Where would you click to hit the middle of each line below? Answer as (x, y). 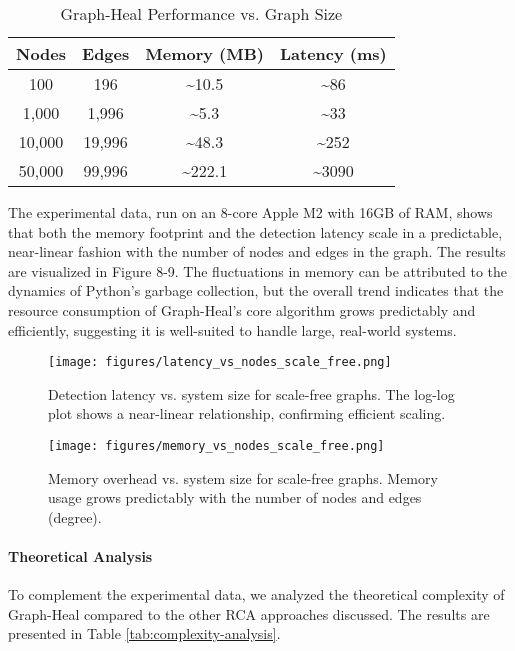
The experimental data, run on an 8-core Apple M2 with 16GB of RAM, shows (250, 212)
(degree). (75, 516)
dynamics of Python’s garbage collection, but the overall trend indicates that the (256, 290)
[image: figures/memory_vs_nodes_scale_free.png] (216, 446)
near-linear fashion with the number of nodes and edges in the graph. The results (257, 251)
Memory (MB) (204, 53)
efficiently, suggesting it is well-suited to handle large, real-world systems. (232, 329)
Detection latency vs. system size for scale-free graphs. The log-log (251, 393)
